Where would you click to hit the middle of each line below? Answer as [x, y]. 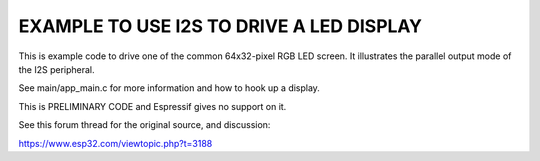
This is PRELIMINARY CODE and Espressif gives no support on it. [152, 106]
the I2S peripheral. [56, 69]
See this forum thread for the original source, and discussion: [144, 125]
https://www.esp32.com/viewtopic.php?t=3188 [115, 143]
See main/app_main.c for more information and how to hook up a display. [169, 88]
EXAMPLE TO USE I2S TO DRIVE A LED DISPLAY [220, 26]
